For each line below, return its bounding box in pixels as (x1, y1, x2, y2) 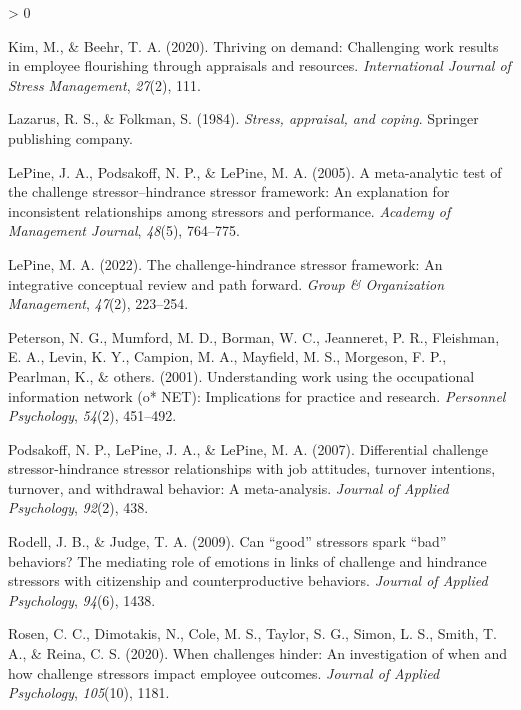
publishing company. (8, 127, 133, 148)
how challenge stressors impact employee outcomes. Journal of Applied (8, 662, 440, 683)
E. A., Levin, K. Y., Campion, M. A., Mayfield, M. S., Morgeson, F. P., (8, 346, 447, 367)
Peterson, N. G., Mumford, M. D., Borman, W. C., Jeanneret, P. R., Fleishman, (8, 326, 500, 347)
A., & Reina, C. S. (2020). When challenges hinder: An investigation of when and (8, 643, 507, 664)
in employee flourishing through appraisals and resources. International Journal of (8, 55, 511, 76)
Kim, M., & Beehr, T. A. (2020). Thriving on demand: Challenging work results (8, 35, 499, 56)
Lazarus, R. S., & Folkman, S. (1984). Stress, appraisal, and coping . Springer (8, 108, 479, 129)
